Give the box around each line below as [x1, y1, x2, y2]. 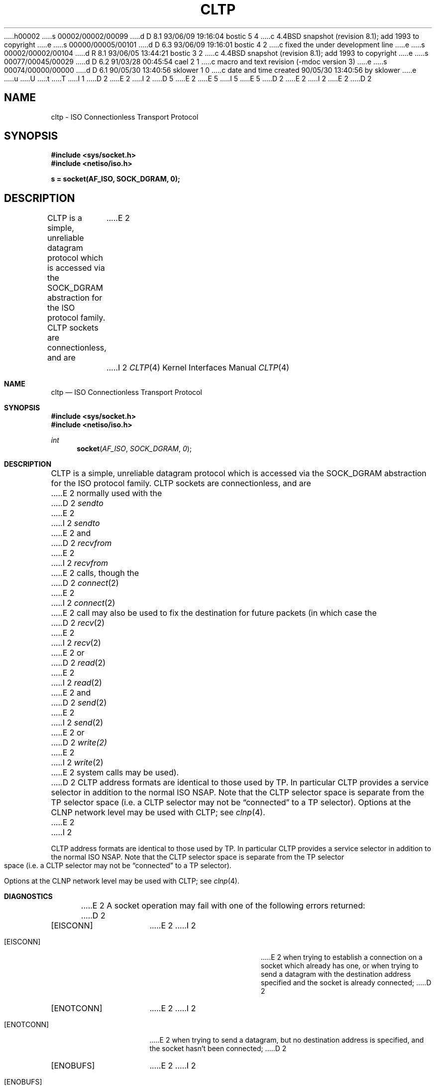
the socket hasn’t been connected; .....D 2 [149, 1044, 287, 1053]
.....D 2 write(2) [51, 737, 107, 748]
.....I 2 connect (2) [51, 598, 115, 608]
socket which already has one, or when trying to [261, 961, 419, 970]
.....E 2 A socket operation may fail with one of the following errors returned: [81, 901, 365, 911]
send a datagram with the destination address [261, 970, 411, 979]
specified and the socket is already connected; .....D [261, 978, 432, 987]
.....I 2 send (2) [51, 718, 104, 728]
